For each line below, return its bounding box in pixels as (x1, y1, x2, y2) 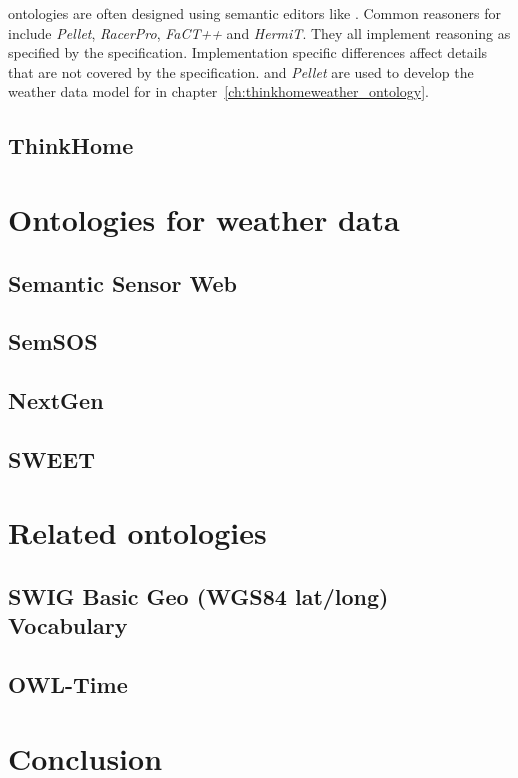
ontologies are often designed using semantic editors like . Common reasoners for (8, 3, 502, 23)
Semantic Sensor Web (8, 267, 237, 298)
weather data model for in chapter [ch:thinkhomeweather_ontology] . (8, 81, 429, 102)
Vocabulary (8, 610, 128, 641)
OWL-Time (8, 669, 128, 700)
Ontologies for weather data (8, 198, 400, 239)
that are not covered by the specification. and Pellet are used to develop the (8, 61, 474, 82)
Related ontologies (8, 512, 267, 553)
